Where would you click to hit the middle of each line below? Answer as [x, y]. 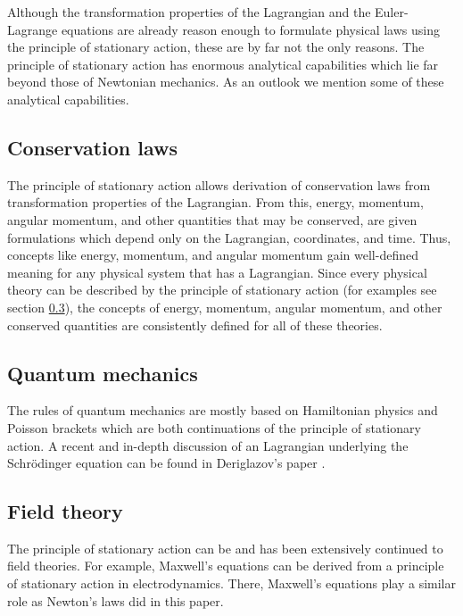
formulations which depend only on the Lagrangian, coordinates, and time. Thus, [229, 237]
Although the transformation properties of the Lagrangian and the [189, 12]
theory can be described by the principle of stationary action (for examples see [222, 290]
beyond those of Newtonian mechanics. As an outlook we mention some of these [226, 82]
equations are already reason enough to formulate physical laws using [250, 29]
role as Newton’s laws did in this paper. [116, 600]
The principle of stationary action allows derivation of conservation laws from [219, 184]
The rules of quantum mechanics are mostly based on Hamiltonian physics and [223, 410]
